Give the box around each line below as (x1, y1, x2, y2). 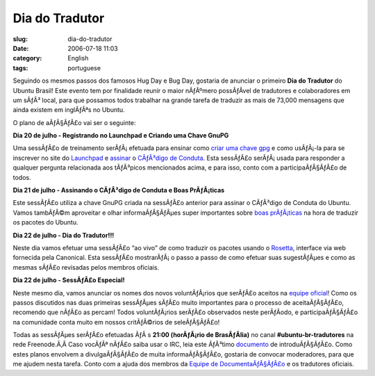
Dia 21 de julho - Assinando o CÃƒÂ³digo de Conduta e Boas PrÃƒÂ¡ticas (12, 186, 225, 195)
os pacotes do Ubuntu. (12, 218, 78, 227)
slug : (12, 35, 28, 43)
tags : (12, 63, 28, 72)
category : (12, 54, 42, 63)
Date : (12, 44, 29, 52)
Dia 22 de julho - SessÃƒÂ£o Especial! (12, 276, 125, 284)
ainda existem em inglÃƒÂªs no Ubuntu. (12, 106, 125, 114)
